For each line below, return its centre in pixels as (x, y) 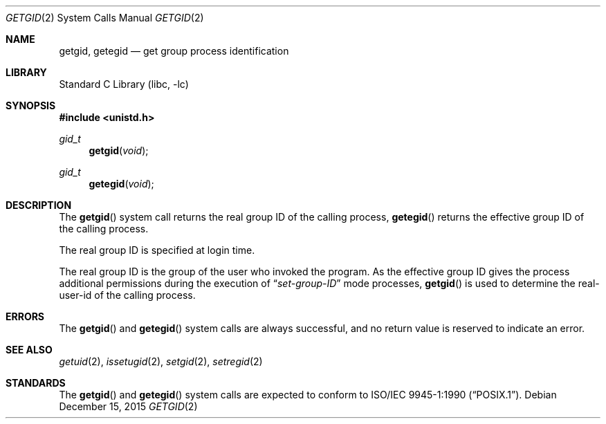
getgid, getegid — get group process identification (174, 51)
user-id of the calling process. (127, 295)
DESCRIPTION (39, 205)
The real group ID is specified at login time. (157, 250)
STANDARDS (36, 383)
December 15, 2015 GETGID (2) (128, 406)
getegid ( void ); (121, 184)
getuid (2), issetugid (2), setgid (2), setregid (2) (161, 361)
